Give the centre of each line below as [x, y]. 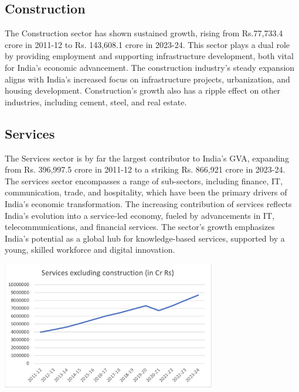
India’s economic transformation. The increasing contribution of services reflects [148, 203]
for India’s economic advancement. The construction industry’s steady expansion [150, 67]
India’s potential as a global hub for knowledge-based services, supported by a [145, 238]
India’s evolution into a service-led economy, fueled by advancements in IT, [140, 215]
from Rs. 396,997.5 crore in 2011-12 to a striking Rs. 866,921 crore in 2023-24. [145, 169]
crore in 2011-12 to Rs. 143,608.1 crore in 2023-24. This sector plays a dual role [147, 44]
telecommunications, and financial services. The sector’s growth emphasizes [140, 227]
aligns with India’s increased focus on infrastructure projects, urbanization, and [147, 79]
